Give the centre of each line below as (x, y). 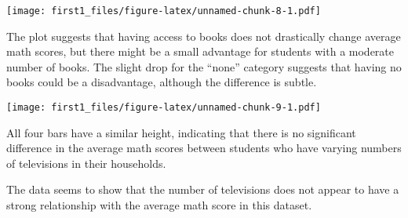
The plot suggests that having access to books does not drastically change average (204, 36)
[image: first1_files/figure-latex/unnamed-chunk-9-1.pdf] (164, 108)
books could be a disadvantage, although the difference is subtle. (162, 82)
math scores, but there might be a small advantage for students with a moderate (200, 51)
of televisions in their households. (86, 163)
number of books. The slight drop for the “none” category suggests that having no (204, 66)
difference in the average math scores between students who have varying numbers (204, 148)
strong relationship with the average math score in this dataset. (159, 205)
